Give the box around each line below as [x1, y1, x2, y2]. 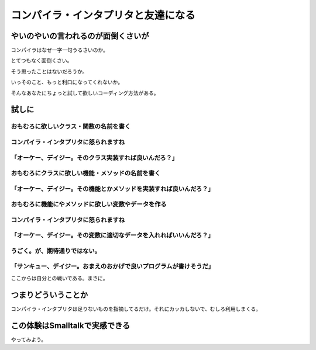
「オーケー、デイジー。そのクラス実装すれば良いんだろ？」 [11, 154, 178, 162]
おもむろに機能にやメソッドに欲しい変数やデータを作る [11, 200, 167, 209]
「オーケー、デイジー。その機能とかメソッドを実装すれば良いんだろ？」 [11, 185, 214, 193]
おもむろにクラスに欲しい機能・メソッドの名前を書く [11, 169, 161, 178]
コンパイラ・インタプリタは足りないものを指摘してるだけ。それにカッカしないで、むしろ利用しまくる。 [11, 305, 262, 312]
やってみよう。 [11, 336, 47, 343]
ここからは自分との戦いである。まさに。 [11, 275, 108, 282]
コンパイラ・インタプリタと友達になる [11, 9, 196, 22]
